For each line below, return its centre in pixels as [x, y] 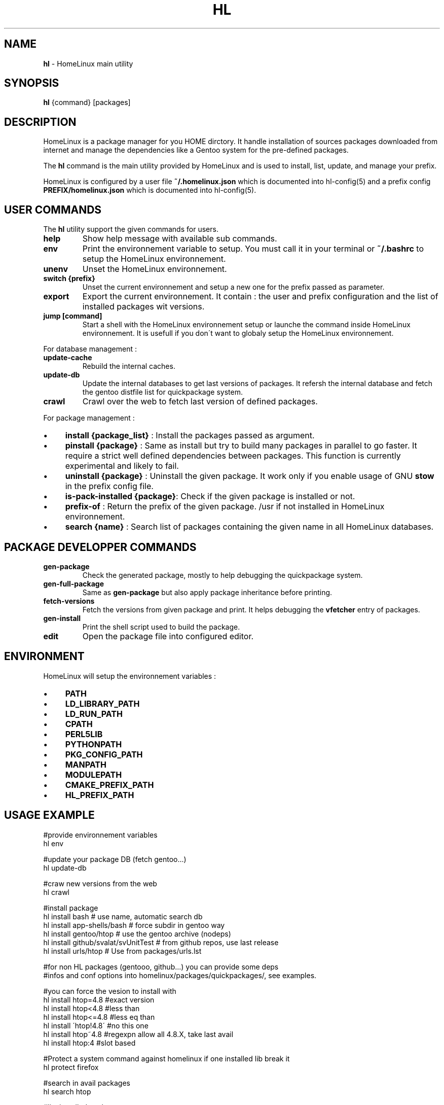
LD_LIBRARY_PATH [102, 703]
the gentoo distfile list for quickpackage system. [162, 392]
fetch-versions [69, 601]
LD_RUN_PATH [94, 714]
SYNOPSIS [32, 83]
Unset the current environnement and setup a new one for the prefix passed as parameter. [233, 287]
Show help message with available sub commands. [180, 239]
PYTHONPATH [94, 744]
